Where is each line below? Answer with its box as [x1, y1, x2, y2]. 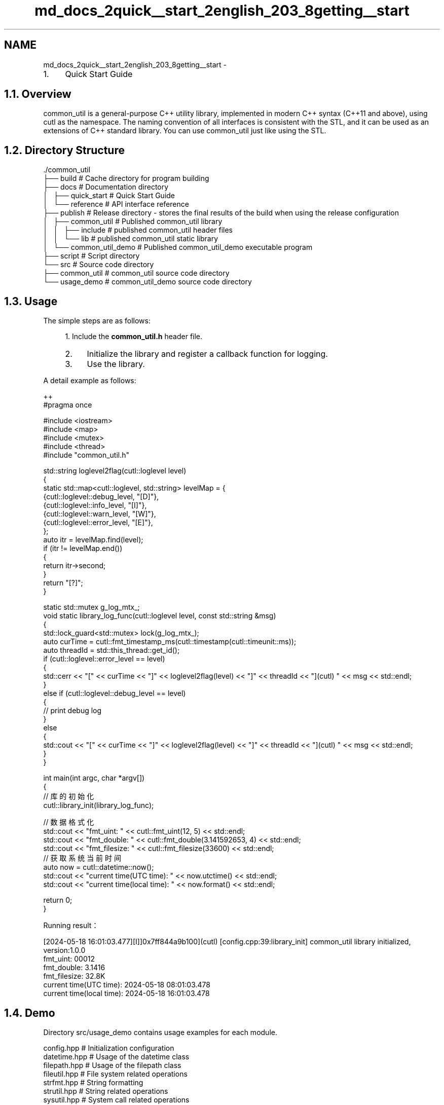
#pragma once [43, 400, 92, 410]
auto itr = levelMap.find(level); [43, 535, 143, 544]
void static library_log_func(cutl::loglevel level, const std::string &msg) [43, 611, 276, 620]
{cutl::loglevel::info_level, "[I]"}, [43, 501, 147, 510]
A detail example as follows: [43, 376, 136, 385]
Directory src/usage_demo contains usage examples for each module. [43, 1027, 277, 1037]
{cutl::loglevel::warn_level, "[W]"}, [43, 509, 156, 519]
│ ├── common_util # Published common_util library [43, 217, 223, 226]
